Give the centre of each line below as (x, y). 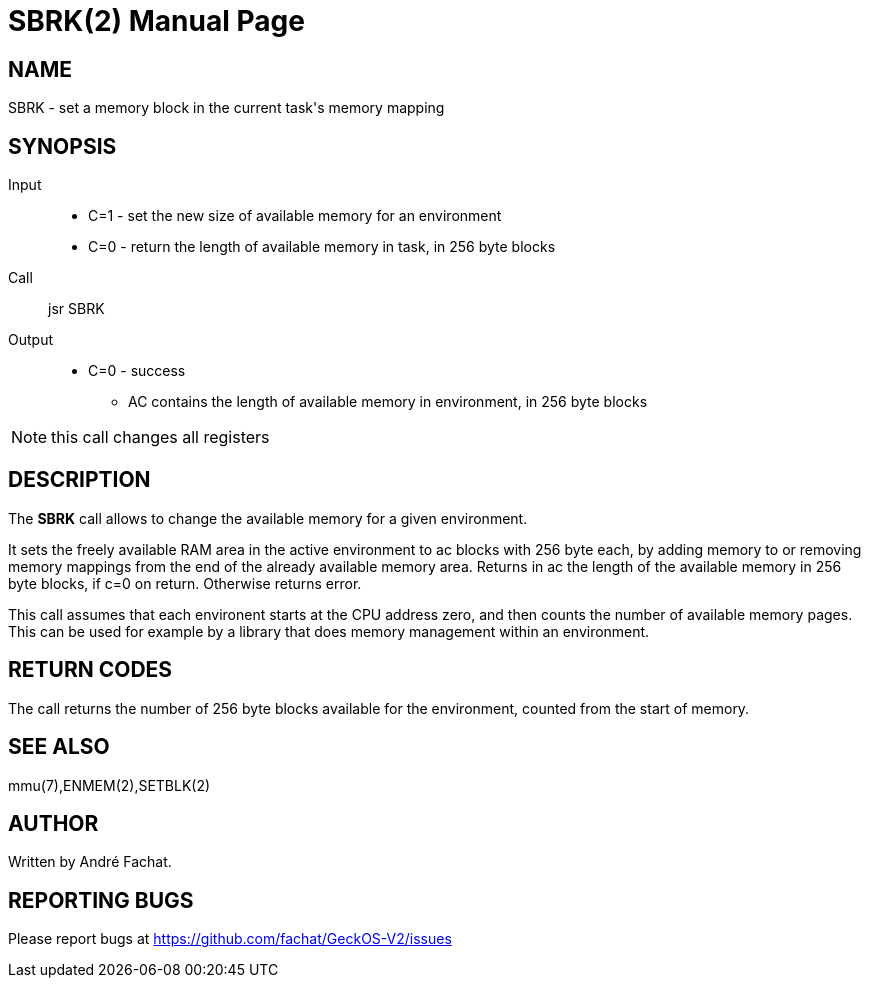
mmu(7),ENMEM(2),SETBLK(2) (109, 785)
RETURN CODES (90, 670)
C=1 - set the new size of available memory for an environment (295, 216)
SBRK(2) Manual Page (156, 21)
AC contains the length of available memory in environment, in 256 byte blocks (388, 402)
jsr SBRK (76, 309)
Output (30, 340)
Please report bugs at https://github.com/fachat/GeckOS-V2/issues (230, 939)
